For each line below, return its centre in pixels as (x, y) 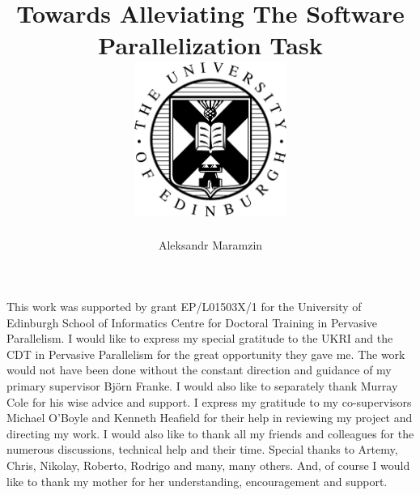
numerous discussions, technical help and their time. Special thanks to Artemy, (202, 449)
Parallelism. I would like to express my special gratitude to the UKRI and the (200, 338)
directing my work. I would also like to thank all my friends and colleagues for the (210, 433)
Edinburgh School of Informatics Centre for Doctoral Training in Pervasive (192, 322)
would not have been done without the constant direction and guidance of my (199, 370)
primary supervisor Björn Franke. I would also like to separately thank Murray (202, 386)
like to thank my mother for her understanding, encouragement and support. (197, 481)
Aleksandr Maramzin (210, 245)
